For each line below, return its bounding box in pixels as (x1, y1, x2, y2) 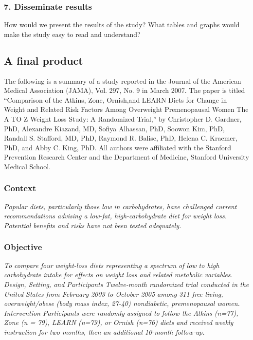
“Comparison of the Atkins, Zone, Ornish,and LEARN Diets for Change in (4, 94, 227, 105)
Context (4, 182, 36, 194)
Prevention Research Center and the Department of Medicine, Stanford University (4, 152, 249, 162)
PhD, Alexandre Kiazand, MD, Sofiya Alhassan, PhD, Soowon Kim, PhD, (4, 123, 225, 133)
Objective (4, 241, 42, 253)
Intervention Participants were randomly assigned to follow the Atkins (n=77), (4, 307, 238, 318)
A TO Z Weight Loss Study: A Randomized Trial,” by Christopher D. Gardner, (4, 113, 242, 124)
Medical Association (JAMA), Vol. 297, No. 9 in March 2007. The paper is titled (4, 85, 245, 95)
